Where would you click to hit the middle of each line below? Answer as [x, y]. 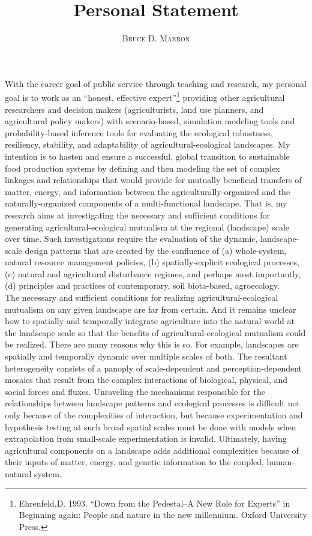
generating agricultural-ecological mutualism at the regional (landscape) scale [147, 227]
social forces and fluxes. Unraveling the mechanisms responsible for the [135, 391]
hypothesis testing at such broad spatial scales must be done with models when [151, 426]
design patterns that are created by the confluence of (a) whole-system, [156, 250]
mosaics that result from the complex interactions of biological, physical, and [146, 380]
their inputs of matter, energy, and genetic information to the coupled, [134, 462]
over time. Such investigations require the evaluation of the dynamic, [131, 239]
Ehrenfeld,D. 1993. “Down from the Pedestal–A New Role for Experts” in [154, 503]
